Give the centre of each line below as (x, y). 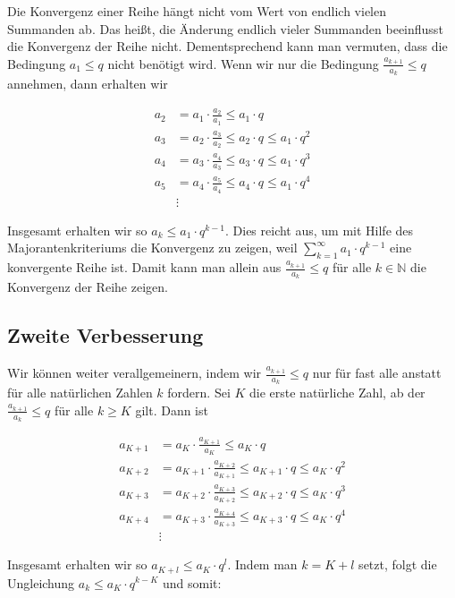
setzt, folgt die (398, 564)
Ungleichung (41, 582)
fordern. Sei (199, 393)
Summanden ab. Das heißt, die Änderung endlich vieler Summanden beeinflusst (225, 28)
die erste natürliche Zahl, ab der (337, 393)
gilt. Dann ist (172, 410)
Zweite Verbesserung (105, 335)
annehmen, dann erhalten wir (88, 84)
